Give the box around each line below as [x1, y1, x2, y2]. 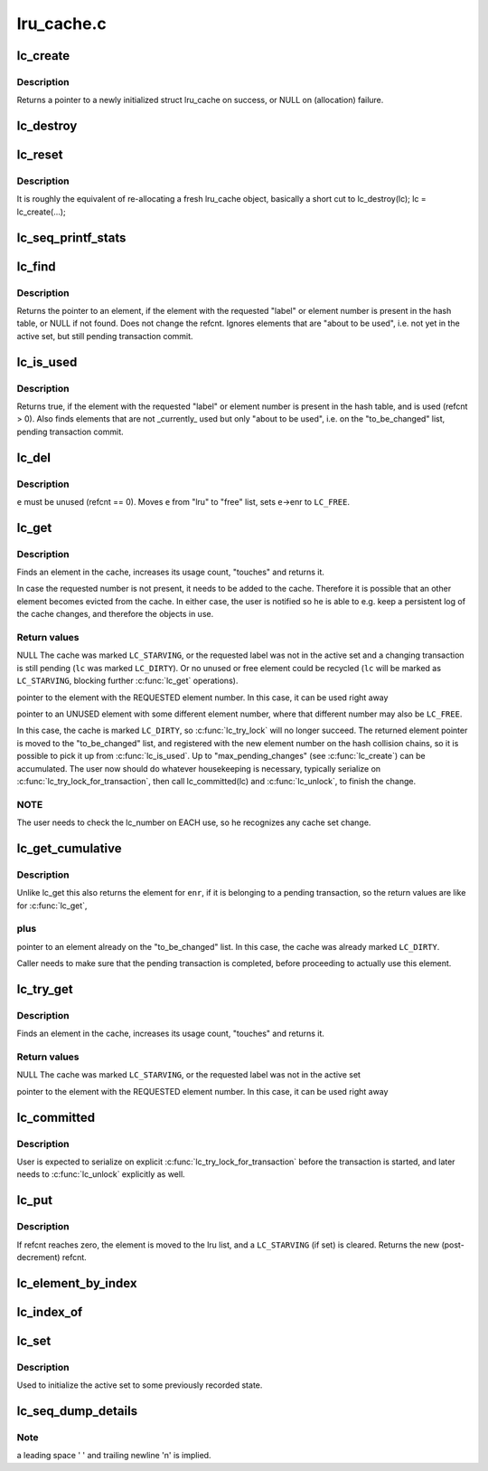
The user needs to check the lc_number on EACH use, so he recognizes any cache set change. [16, 817, 371, 828]
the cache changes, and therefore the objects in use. [16, 609, 214, 620]
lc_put [16, 1192, 53, 1208]
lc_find [16, 259, 56, 274]
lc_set [16, 1333, 52, 1348]
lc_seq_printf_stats [16, 230, 127, 245]
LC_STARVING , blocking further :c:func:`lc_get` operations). [16, 675, 239, 687]
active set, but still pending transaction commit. [16, 330, 193, 341]
